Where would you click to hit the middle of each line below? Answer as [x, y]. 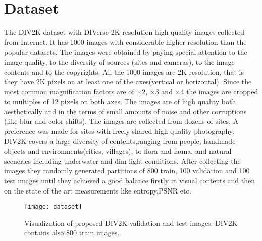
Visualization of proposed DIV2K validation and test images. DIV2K [131, 223]
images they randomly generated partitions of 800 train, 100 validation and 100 [127, 171]
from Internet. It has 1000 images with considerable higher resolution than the [125, 42]
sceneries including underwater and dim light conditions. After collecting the [122, 160]
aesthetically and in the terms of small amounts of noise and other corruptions [125, 111]
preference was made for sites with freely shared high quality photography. [119, 131]
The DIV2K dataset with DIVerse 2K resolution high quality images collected [124, 32]
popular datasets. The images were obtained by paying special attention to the [126, 52]
